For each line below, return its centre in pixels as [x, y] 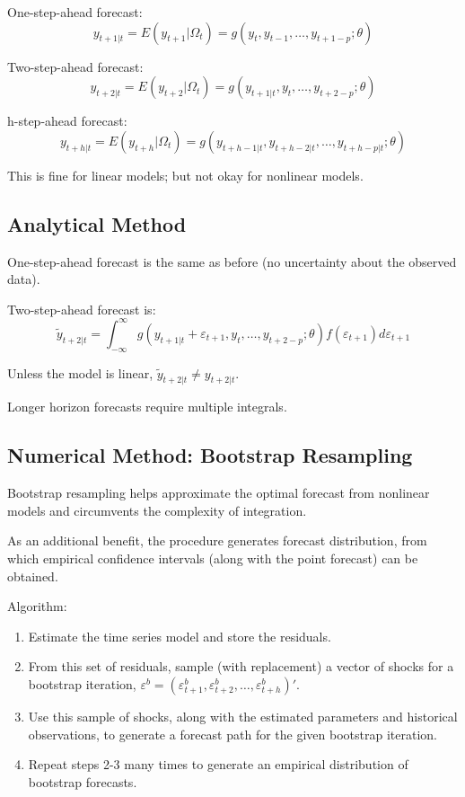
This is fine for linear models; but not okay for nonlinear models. [185, 175]
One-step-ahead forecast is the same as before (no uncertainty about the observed [232, 261]
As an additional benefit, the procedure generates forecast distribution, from [217, 540]
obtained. [33, 576]
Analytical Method [97, 223]
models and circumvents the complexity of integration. [157, 510]
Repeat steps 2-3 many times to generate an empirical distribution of [218, 764]
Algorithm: [37, 606]
